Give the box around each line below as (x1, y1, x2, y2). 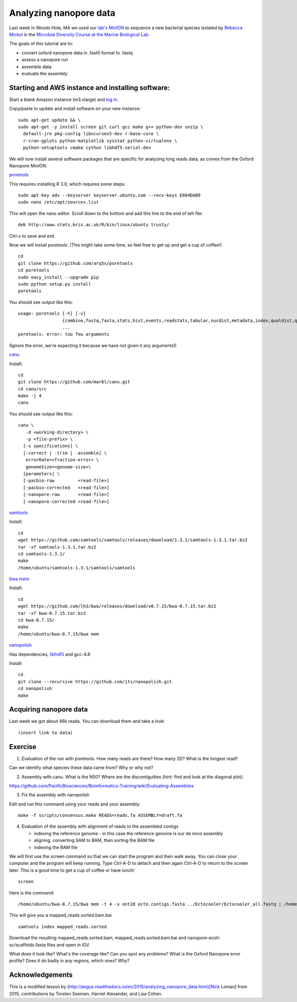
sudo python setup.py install (18, 281, 92, 287)
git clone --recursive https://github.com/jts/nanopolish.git (18, 679, 172, 684)
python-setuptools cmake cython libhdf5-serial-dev (23, 145, 151, 150)
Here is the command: (9, 890, 54, 896)
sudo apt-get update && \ (18, 117, 81, 123)
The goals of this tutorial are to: (9, 41, 73, 47)
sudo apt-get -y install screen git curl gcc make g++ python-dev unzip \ (18, 124, 203, 130)
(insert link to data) (18, 730, 73, 735)
